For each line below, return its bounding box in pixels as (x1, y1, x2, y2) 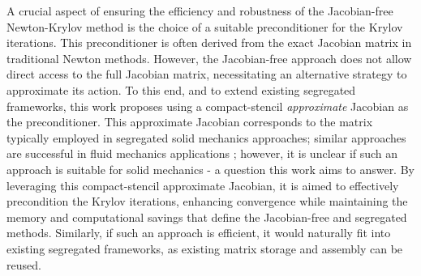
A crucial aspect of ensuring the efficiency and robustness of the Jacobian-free (6, 2, 393, 19)
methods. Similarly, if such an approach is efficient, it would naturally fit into (6, 224, 391, 241)
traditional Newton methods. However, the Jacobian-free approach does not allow (6, 49, 412, 66)
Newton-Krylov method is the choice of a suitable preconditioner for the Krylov (6, 18, 403, 35)
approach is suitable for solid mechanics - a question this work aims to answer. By (6, 160, 415, 177)
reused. (6, 256, 41, 273)
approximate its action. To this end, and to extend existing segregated (6, 81, 356, 98)
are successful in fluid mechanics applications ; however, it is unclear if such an (6, 145, 398, 162)
